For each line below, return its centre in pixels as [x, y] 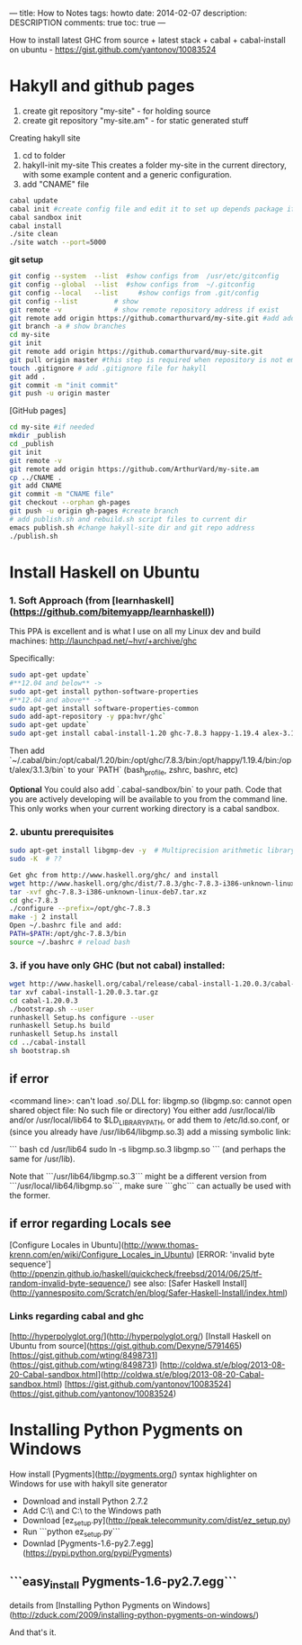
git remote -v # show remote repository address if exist [144, 310]
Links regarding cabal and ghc [77, 1316]
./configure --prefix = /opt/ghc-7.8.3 [80, 909]
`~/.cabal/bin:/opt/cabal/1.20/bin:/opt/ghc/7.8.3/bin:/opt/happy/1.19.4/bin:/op [151, 760]
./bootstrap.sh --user [52, 1009]
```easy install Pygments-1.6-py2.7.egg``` [123, 1582]
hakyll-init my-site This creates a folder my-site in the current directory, [155, 165]
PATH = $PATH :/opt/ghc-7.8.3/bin [68, 934]
